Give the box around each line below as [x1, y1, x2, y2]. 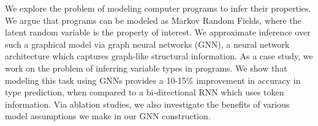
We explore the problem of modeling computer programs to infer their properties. [5, 2, 311, 14]
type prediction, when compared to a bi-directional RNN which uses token [5, 86, 284, 98]
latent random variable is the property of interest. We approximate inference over [5, 26, 311, 39]
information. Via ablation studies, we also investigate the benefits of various [5, 97, 290, 110]
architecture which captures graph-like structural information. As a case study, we [5, 50, 313, 62]
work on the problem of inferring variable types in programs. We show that [5, 61, 287, 74]
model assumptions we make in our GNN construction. [5, 109, 211, 122]
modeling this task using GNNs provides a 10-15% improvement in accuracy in [5, 73, 301, 86]
